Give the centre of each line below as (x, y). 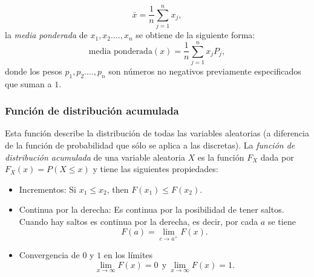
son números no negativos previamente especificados (205, 71)
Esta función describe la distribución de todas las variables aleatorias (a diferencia (157, 133)
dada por (277, 157)
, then (118, 189)
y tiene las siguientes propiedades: (155, 169)
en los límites (128, 255)
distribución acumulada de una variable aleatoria (95, 157)
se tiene (282, 222)
